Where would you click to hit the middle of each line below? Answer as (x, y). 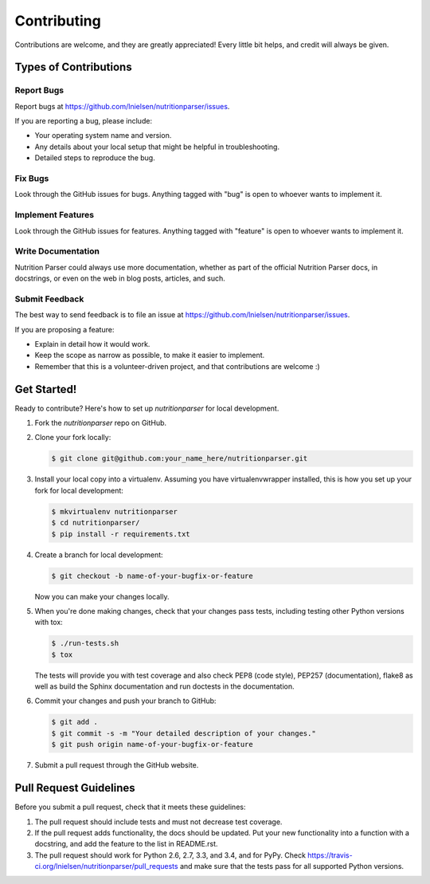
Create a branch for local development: (99, 555)
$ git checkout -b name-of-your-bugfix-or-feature (152, 576)
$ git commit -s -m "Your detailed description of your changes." (184, 733)
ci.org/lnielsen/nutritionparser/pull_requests (106, 866)
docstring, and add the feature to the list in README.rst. (126, 844)
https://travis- (330, 855)
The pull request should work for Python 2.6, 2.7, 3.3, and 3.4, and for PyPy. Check (170, 855)
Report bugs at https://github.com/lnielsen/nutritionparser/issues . (122, 106)
